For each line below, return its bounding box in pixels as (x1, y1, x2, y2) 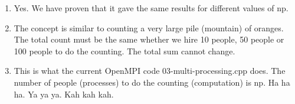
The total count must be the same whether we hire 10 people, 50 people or (14, 33, 284, 45)
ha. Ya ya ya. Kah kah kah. (14, 87, 114, 100)
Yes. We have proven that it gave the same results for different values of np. (14, 2, 289, 14)
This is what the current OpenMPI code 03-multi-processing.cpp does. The (14, 64, 286, 77)
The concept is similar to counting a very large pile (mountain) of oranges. (14, 21, 284, 34)
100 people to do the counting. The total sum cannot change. (14, 44, 235, 57)
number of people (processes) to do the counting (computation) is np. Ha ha (14, 76, 290, 88)
